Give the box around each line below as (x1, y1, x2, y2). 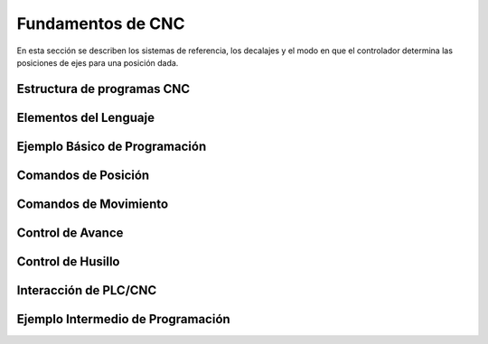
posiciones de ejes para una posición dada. (16, 57, 179, 68)
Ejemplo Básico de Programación (16, 138, 207, 153)
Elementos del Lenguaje (16, 109, 155, 126)
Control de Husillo (16, 254, 120, 269)
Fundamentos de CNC (16, 14, 185, 33)
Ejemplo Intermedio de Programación (16, 311, 230, 327)
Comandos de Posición (16, 167, 150, 182)
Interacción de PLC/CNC (16, 283, 157, 298)
